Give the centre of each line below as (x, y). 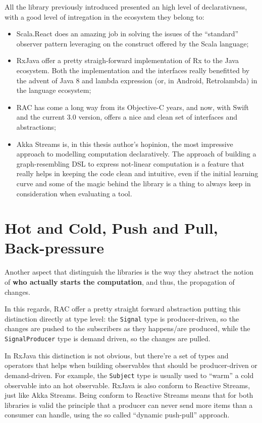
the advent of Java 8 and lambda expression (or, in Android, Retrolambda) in (137, 80)
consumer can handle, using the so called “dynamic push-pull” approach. (117, 415)
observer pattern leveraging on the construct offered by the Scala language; (133, 43)
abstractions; (36, 126)
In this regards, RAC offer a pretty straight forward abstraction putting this (123, 309)
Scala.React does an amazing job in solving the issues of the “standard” (127, 34)
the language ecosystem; (54, 90)
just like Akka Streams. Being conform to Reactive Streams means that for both (129, 395)
